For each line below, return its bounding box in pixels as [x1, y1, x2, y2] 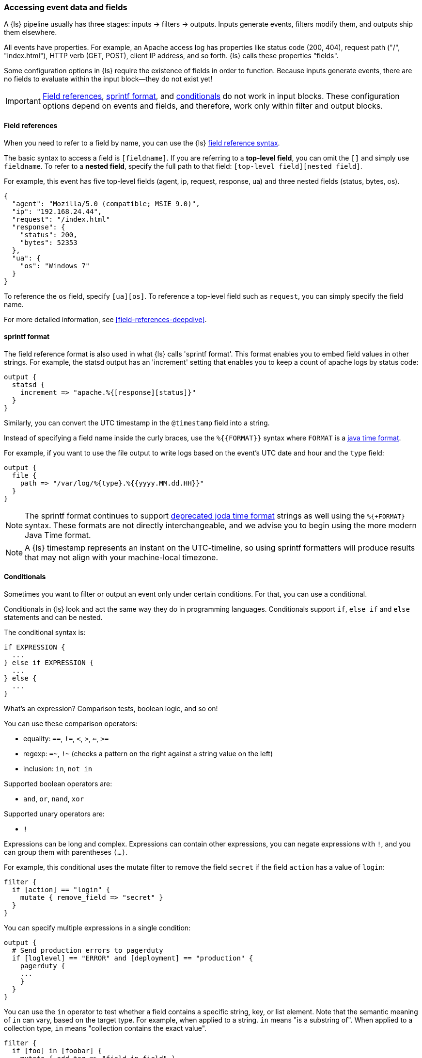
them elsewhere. [4, 28, 57, 37]
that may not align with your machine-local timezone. [25, 552, 218, 562]
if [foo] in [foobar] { [12, 1047, 102, 1055]
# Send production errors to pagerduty [12, 946, 163, 955]
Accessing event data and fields [4, 2, 127, 12]
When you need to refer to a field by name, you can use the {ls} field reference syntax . [4, 138, 280, 147]
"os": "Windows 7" [20, 261, 90, 270]
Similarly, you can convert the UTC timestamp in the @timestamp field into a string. [4, 418, 270, 427]
